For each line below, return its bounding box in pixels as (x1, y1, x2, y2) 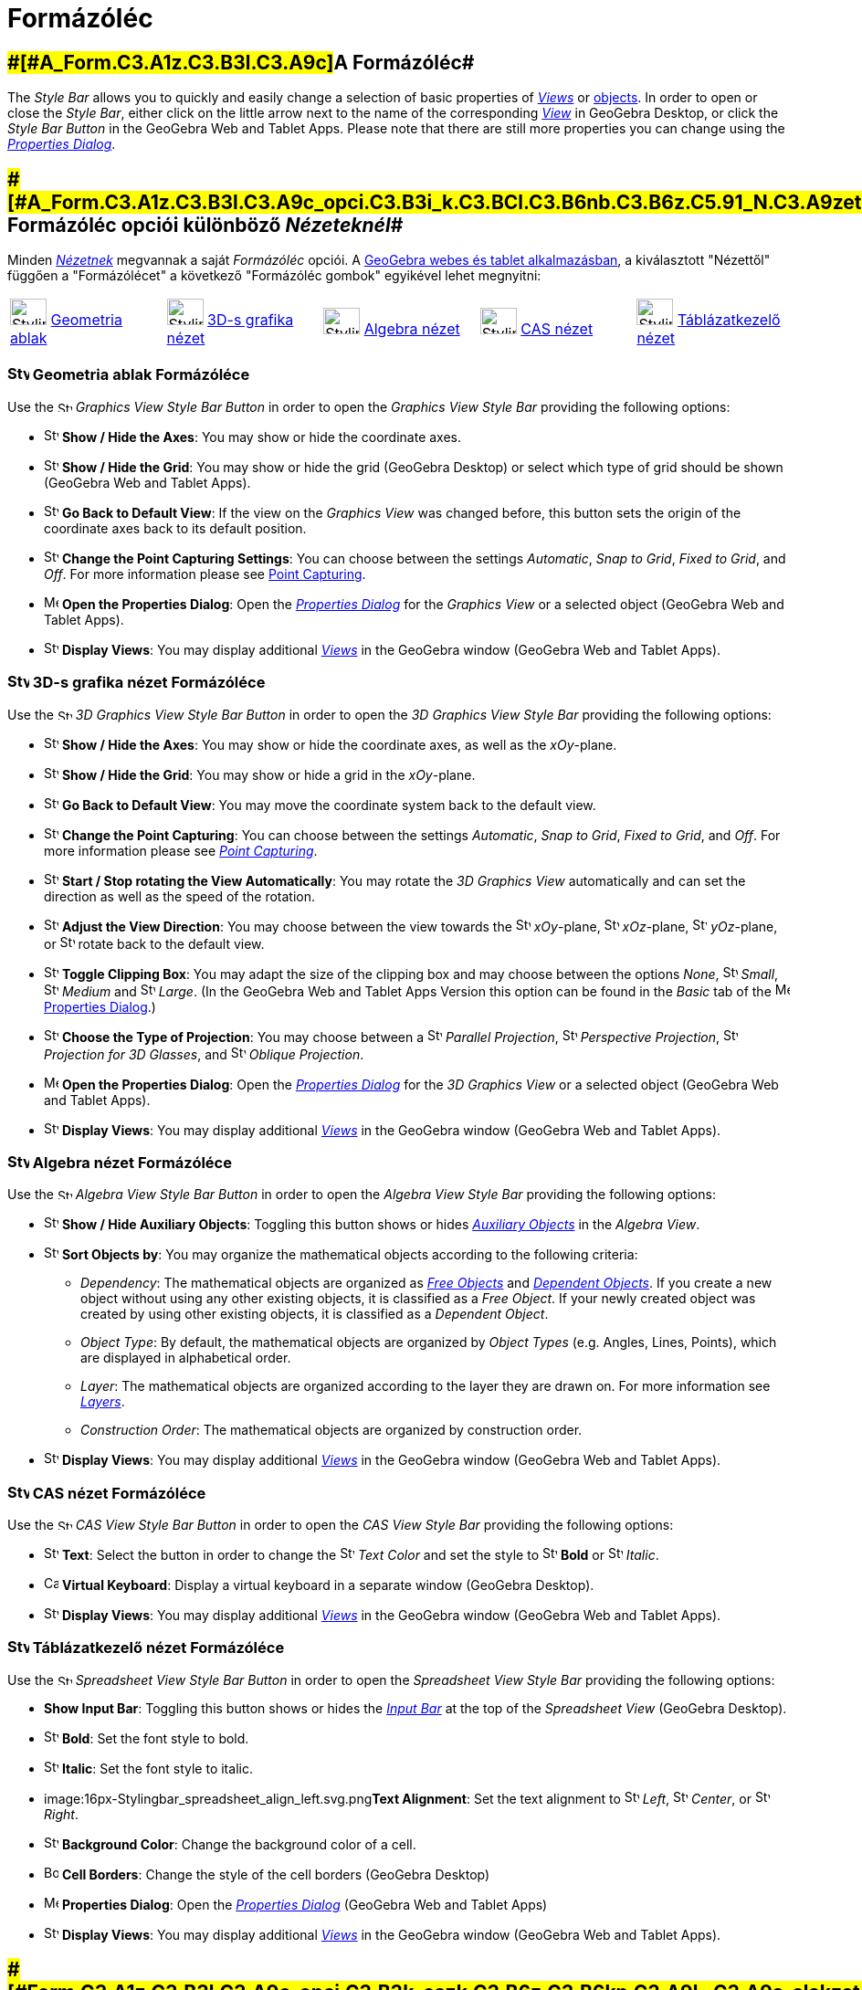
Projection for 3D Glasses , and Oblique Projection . (44, 1046, 364, 1062)
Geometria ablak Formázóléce (32, 365, 250, 384)
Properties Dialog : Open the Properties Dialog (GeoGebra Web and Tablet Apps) (61, 1896, 548, 1912)
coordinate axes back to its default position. (44, 520, 307, 536)
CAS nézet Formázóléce (32, 1483, 206, 1502)
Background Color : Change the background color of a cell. (61, 1836, 416, 1852)
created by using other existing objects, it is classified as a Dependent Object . (80, 1306, 549, 1322)
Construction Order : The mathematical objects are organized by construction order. (80, 1422, 583, 1438)
